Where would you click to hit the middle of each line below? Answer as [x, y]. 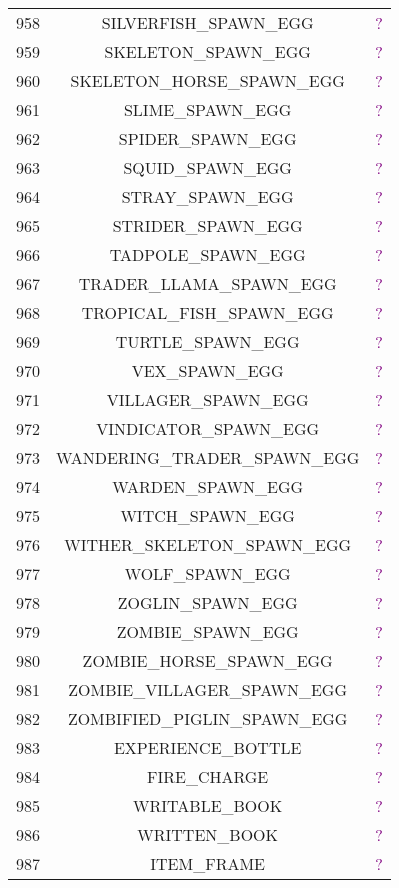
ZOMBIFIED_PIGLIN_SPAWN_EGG [207, 718]
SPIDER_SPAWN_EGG [207, 138]
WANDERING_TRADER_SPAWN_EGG [208, 457]
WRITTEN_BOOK [207, 834]
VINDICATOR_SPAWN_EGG [208, 428]
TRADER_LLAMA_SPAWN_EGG [207, 283]
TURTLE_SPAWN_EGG [207, 341]
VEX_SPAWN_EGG [207, 370]
